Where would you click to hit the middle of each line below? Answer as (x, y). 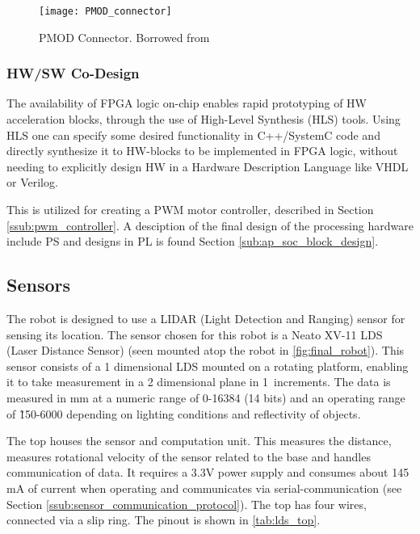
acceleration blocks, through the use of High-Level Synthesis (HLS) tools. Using (204, 119)
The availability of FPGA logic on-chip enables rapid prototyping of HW (187, 103)
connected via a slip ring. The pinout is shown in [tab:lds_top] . (164, 520)
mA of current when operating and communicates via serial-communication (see (204, 488)
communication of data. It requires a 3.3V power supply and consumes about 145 (208, 472)
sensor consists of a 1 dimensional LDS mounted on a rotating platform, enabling (208, 366)
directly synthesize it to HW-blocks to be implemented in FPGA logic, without (202, 151)
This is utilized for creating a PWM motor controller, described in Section (190, 210)
